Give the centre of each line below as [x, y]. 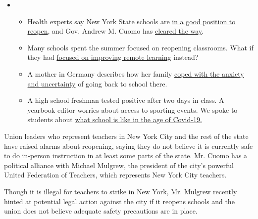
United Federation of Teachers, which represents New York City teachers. [115, 175]
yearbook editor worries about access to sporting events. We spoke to [132, 109]
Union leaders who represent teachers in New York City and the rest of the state [126, 136]
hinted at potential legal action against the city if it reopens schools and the [119, 201]
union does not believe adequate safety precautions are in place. [101, 211]
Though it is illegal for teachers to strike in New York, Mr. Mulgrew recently [121, 191]
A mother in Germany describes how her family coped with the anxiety [136, 73]
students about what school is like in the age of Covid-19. [115, 119]
